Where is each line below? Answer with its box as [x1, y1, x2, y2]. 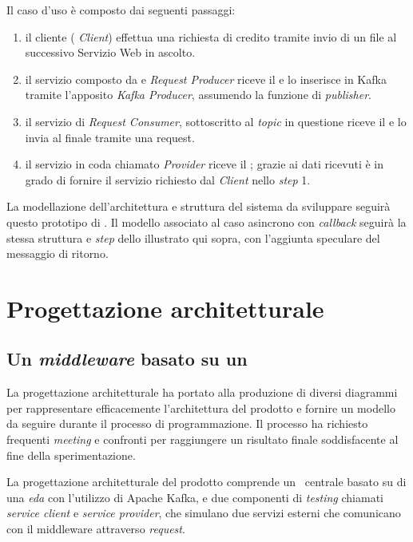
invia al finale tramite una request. [25, 129, 195, 145]
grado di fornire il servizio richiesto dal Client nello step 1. [25, 171, 311, 188]
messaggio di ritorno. [6, 245, 109, 262]
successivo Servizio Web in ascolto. [25, 44, 196, 61]
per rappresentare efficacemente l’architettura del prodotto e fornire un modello [6, 399, 395, 416]
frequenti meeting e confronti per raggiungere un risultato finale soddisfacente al [6, 431, 399, 448]
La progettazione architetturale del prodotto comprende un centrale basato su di [6, 473, 407, 490]
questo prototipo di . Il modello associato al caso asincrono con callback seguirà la [6, 213, 407, 230]
